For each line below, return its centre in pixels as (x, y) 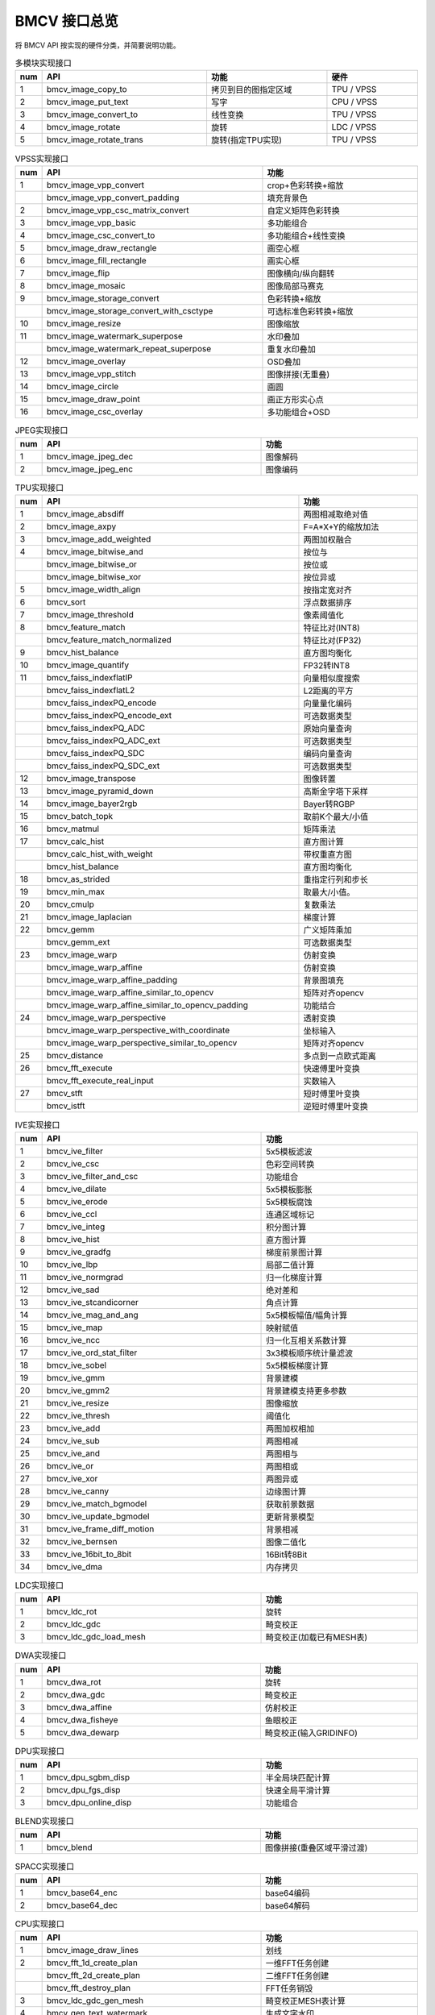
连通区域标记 (290, 1215)
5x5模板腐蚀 (289, 1202)
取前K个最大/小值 (336, 816)
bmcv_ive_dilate (77, 1189)
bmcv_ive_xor (72, 1478)
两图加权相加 (290, 1428)
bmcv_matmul (73, 829)
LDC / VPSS (354, 127)
